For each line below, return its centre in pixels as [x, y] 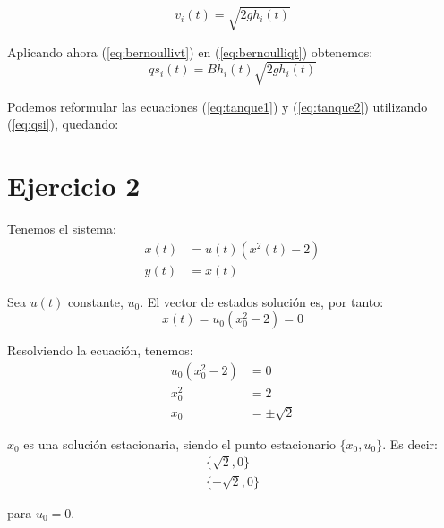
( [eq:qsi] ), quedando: [63, 124]
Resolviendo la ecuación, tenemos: [100, 350]
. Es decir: [410, 443]
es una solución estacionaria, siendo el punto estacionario [179, 443]
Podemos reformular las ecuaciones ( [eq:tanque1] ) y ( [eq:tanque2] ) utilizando [218, 106]
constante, [95, 301]
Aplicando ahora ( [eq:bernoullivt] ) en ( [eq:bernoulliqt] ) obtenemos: [190, 51]
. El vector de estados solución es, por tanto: [262, 301]
